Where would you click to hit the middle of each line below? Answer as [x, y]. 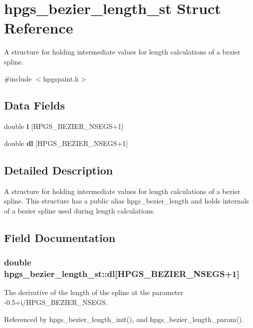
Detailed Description [59, 170]
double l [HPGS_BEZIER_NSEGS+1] [64, 126]
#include [18, 78]
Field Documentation [60, 237]
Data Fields [35, 105]
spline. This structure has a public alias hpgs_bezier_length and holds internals [126, 201]
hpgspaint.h [61, 78]
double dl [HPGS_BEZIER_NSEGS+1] [66, 143]
